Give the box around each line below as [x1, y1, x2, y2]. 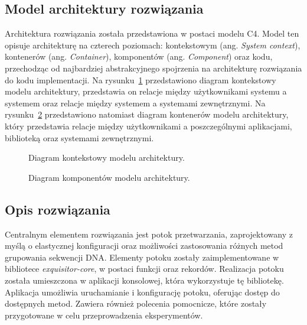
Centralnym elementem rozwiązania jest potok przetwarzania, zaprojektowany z [5, 227, 293, 240]
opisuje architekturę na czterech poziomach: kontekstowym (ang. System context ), [5, 38, 301, 51]
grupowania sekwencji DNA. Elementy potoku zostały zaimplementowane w [5, 251, 279, 263]
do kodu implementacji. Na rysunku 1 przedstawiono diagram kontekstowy [5, 73, 276, 86]
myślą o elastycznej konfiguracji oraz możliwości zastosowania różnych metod [5, 239, 283, 252]
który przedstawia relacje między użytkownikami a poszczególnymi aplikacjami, [5, 119, 292, 132]
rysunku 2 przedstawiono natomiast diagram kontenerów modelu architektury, [5, 108, 289, 121]
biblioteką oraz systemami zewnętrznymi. [5, 131, 154, 144]
